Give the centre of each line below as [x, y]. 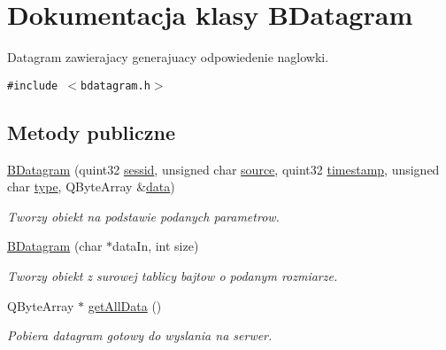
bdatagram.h [115, 86]
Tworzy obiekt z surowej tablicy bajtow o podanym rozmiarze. [173, 275]
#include [33, 86]
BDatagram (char [55, 246]
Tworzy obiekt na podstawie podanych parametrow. [143, 216]
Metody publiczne [91, 132]
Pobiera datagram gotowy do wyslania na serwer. [140, 335]
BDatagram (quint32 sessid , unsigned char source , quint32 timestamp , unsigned [223, 169]
